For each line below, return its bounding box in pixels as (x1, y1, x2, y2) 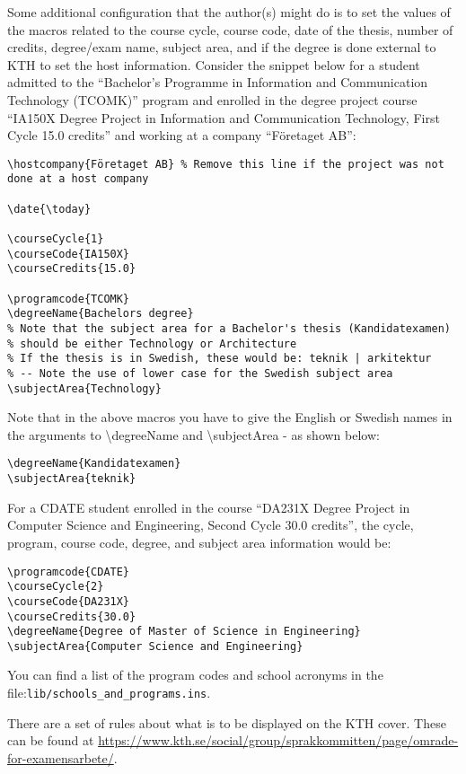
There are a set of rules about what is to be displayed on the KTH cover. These (7, 713, 446, 732)
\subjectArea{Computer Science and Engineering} (7, 639, 303, 653)
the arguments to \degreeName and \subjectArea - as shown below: (7, 425, 380, 444)
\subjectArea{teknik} (7, 472, 136, 486)
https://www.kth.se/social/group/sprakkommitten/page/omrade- (98, 731, 459, 750)
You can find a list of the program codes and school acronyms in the (7, 665, 383, 684)
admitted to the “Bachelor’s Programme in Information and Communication (7, 73, 428, 92)
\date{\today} (7, 202, 92, 215)
